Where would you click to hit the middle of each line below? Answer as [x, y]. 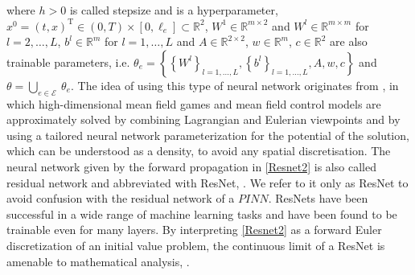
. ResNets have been [318, 198]
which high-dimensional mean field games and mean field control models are [194, 103]
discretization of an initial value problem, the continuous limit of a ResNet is [196, 245]
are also [349, 41]
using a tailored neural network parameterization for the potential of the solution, [208, 135]
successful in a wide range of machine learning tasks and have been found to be [202, 213]
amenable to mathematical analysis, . [98, 261]
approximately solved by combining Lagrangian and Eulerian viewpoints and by [203, 119]
